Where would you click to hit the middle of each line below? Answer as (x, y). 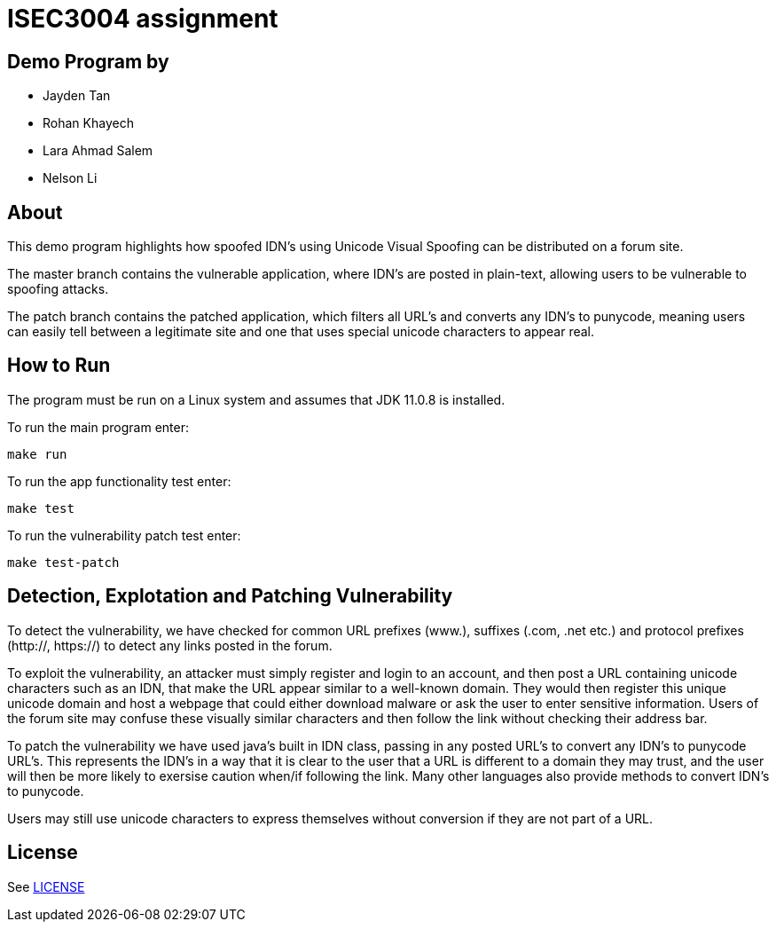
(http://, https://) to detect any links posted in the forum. (170, 645)
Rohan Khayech (88, 123)
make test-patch (63, 562)
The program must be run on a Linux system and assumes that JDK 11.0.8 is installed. (256, 399)
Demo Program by (88, 61)
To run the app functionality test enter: (119, 481)
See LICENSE (46, 886)
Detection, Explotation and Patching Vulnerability (230, 596)
